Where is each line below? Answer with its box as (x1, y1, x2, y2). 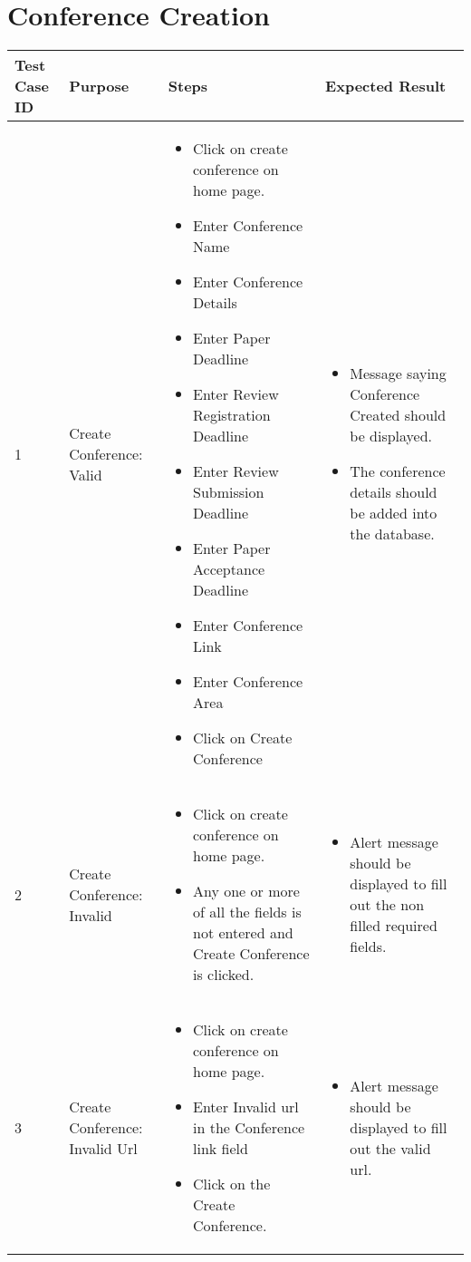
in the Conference (193, 1117, 305, 1139)
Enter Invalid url (193, 1096, 299, 1118)
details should (350, 481, 437, 503)
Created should (350, 404, 447, 426)
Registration (193, 404, 271, 426)
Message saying (350, 363, 447, 384)
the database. (350, 523, 435, 545)
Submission (193, 481, 264, 503)
